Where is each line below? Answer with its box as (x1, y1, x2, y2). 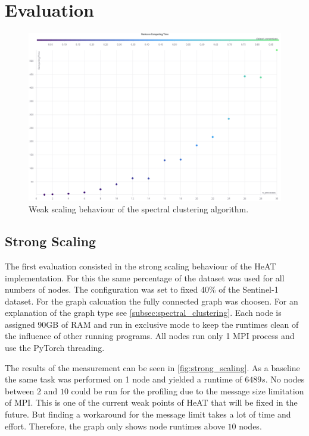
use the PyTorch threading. (5, 341, 105, 354)
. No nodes (265, 373, 305, 385)
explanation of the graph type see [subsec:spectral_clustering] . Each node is (5, 306, 282, 319)
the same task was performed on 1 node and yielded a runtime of (5, 373, 242, 385)
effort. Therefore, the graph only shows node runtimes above (5, 419, 225, 432)
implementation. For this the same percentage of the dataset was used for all (5, 271, 285, 284)
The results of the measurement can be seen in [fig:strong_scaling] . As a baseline (5, 361, 300, 374)
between (5, 384, 35, 397)
